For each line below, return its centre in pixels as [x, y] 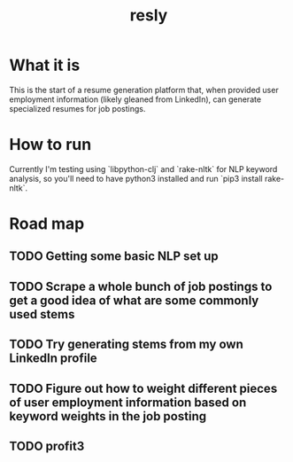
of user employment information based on [128, 402]
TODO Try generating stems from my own [126, 345]
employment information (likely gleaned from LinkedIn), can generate [135, 99]
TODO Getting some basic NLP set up [114, 257]
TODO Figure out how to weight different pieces [143, 388]
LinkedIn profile [53, 359]
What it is [45, 65]
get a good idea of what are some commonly [134, 300]
